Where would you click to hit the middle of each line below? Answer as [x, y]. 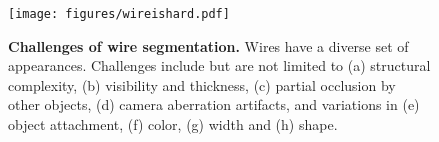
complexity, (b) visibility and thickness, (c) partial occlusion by [202, 84]
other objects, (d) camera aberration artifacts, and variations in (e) [214, 104]
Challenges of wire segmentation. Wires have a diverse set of [208, 45]
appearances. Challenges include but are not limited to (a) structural [219, 65]
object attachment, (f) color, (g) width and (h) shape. [173, 124]
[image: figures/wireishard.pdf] [119, 14]
